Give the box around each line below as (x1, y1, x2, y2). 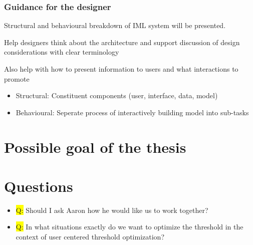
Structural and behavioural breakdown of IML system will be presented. (4, 20, 226, 31)
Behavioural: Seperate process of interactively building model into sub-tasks (16, 107, 249, 117)
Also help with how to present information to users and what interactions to (4, 64, 238, 74)
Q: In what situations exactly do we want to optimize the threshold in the (16, 221, 243, 232)
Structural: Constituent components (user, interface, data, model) (16, 90, 218, 101)
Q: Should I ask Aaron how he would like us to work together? (16, 204, 208, 215)
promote (4, 73, 30, 84)
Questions (4, 175, 73, 196)
